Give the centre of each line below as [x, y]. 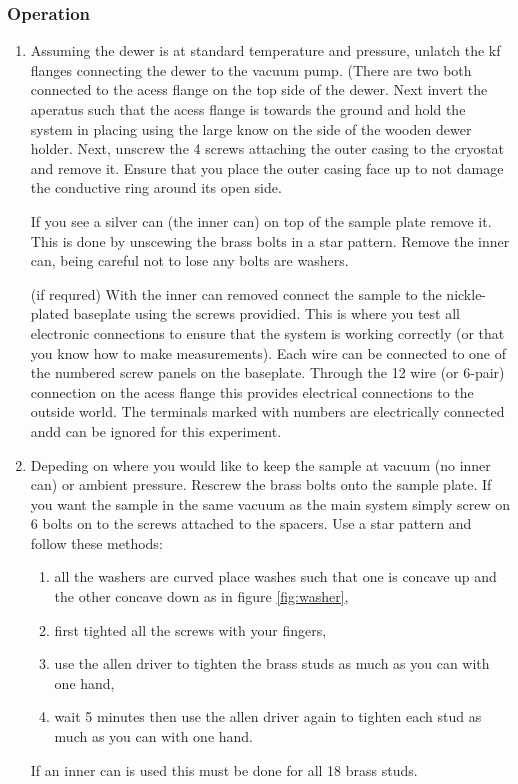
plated [49, 313]
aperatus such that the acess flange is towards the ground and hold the [248, 109]
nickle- [466, 293]
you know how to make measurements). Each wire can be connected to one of [268, 352]
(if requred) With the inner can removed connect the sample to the [236, 293]
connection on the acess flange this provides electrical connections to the [252, 391]
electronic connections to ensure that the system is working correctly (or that [267, 332]
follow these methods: [96, 542]
